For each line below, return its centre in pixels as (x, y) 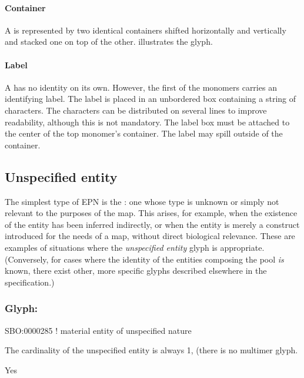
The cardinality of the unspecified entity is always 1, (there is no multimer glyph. (151, 350)
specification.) (30, 282)
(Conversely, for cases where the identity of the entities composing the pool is (144, 259)
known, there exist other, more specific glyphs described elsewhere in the (136, 271)
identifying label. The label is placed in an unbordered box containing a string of (151, 99)
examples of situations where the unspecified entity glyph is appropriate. (135, 247)
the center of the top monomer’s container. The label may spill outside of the (144, 133)
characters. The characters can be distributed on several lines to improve (136, 110)
